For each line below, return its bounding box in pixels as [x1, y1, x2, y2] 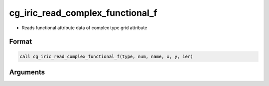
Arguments [9, 68, 45, 76]
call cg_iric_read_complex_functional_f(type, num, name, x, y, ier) [19, 53, 193, 59]
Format [9, 38, 32, 46]
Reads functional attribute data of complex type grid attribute [21, 25, 147, 31]
